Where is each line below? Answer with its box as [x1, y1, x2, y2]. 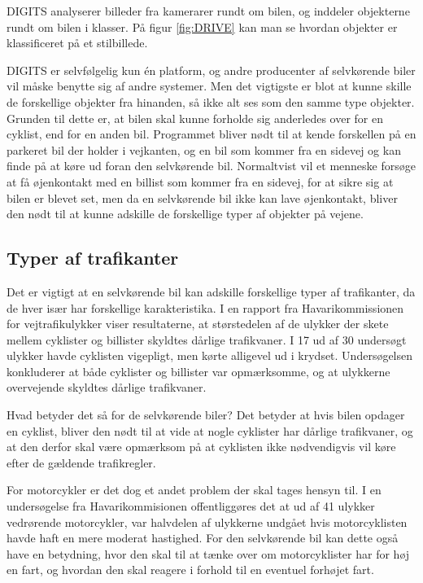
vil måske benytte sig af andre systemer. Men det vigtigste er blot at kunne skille [7, 77, 412, 94]
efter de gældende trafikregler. [7, 454, 156, 471]
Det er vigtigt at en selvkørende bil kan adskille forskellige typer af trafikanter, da [7, 283, 416, 300]
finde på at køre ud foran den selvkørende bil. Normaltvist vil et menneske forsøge [7, 157, 416, 174]
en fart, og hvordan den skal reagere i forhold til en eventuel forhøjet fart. [7, 561, 374, 578]
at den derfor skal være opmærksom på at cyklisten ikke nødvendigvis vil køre [7, 438, 396, 455]
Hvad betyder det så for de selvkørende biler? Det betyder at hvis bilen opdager [7, 406, 405, 423]
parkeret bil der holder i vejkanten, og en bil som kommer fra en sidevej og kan [7, 141, 401, 158]
